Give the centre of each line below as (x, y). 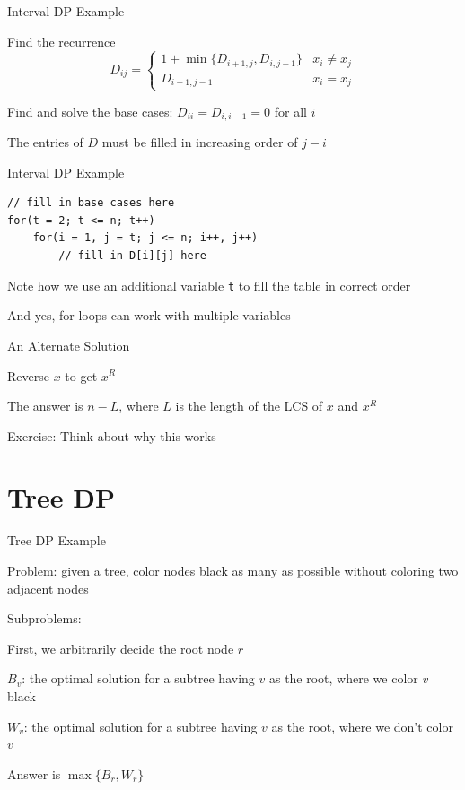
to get (81, 375)
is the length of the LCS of (249, 406)
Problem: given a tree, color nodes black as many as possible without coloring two (233, 571)
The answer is (45, 406)
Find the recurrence (61, 41)
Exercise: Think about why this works (112, 435)
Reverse (28, 375)
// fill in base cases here (91, 203)
